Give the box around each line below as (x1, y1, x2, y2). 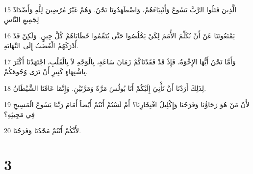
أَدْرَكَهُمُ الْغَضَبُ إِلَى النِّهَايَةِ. (4, 40, 79, 50)
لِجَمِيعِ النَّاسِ (4, 14, 39, 24)
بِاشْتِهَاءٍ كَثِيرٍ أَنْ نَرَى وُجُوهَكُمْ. (4, 66, 88, 76)
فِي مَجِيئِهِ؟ (4, 109, 35, 119)
